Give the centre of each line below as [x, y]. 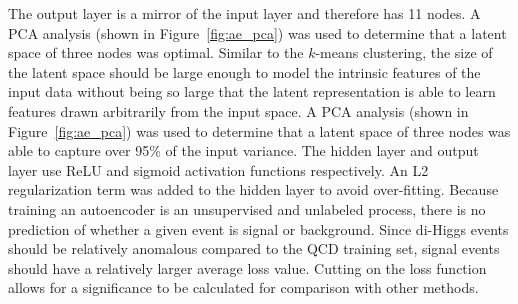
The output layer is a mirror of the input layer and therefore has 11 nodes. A [244, 13]
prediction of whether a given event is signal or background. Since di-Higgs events [258, 228]
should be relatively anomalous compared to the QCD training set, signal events [254, 248]
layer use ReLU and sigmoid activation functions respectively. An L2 [218, 169]
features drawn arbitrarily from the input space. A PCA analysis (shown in [238, 110]
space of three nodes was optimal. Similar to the [156, 52]
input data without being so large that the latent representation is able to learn [252, 91]
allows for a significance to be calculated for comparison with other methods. [243, 287]
